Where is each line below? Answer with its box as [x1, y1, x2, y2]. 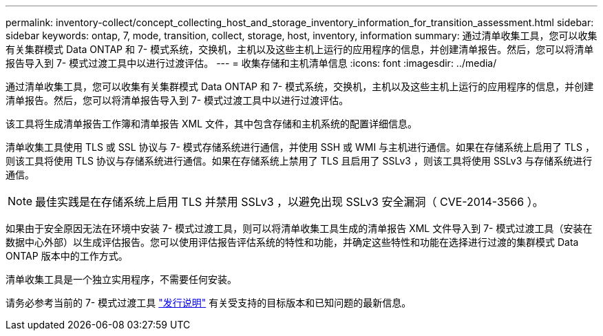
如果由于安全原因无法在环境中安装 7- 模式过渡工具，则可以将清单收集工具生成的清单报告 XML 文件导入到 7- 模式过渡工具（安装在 [6, 222, 593, 234]
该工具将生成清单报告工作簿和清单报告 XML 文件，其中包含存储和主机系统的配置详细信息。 [6, 118, 417, 129]
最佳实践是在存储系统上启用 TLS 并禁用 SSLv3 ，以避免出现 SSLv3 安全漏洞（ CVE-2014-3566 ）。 [35, 195, 544, 209]
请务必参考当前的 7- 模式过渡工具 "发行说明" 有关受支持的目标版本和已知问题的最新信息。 [6, 297, 412, 308]
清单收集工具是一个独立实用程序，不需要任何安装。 [6, 273, 237, 285]
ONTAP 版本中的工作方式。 [6, 250, 128, 262]
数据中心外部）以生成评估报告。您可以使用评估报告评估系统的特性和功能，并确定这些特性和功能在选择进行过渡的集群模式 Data [6, 236, 579, 248]
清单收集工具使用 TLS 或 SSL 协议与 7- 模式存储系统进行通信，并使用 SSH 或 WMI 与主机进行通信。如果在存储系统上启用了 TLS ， [6, 141, 595, 153]
